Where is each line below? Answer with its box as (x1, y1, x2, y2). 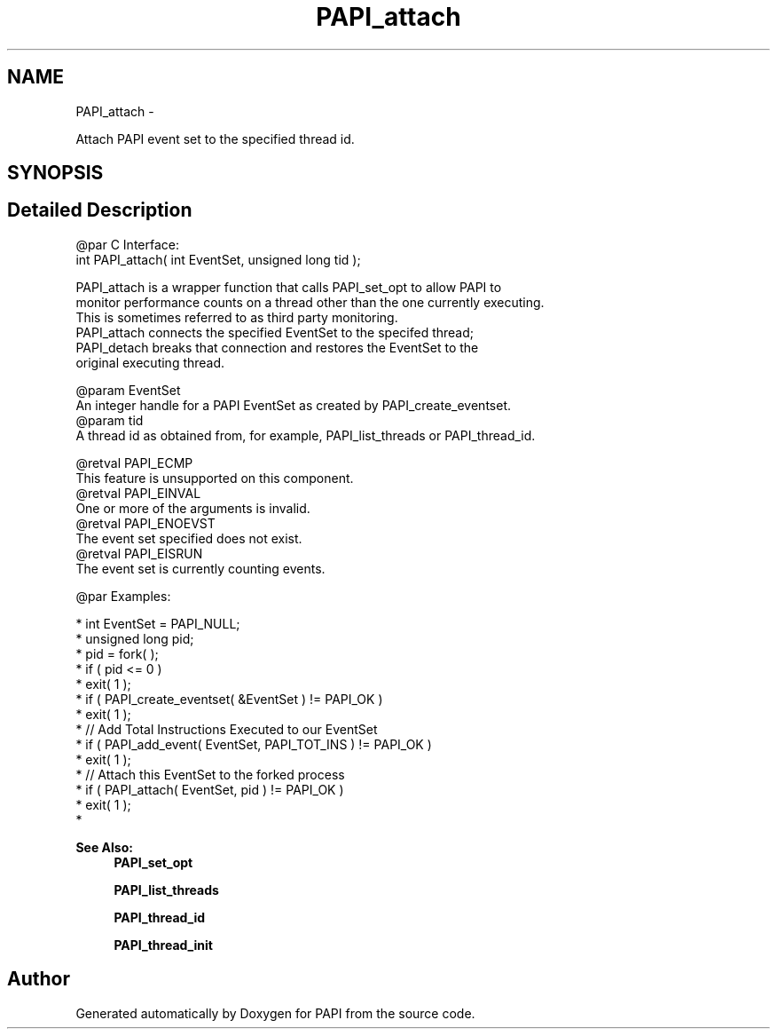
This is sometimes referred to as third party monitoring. (75, 309, 398, 325)
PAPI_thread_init (114, 937, 213, 953)
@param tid (75, 412, 144, 428)
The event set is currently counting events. (75, 560, 326, 576)
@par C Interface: (75, 236, 179, 252)
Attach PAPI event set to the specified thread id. (75, 130, 355, 146)
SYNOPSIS (7, 162, 104, 185)
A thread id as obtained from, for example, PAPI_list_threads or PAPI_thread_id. (75, 427, 536, 443)
